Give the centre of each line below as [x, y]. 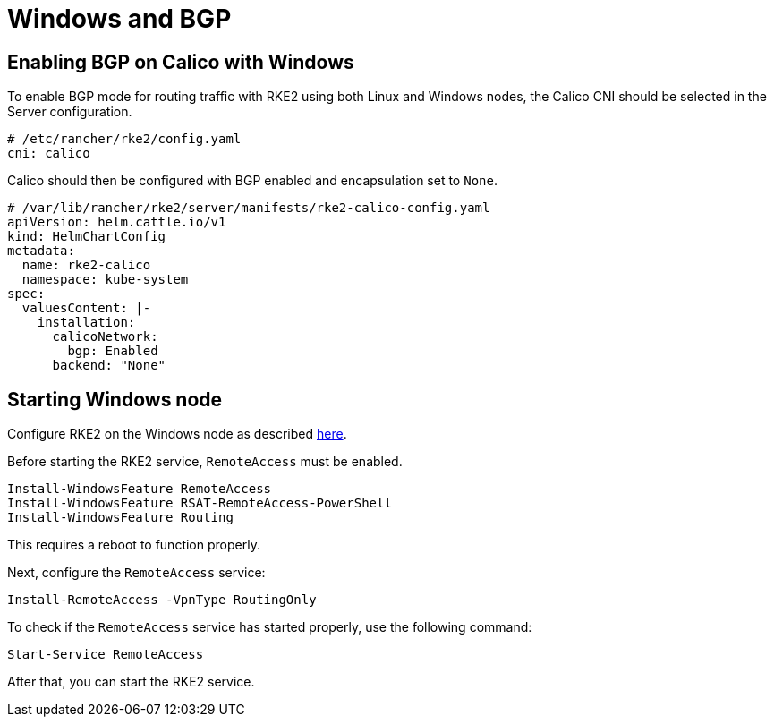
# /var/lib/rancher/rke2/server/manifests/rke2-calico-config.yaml [249, 208]
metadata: [41, 251]
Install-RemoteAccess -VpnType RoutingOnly [162, 600]
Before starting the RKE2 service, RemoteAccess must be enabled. [205, 462]
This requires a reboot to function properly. [134, 545]
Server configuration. [70, 112]
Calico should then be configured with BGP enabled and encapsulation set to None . [252, 181]
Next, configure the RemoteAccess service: [136, 573]
